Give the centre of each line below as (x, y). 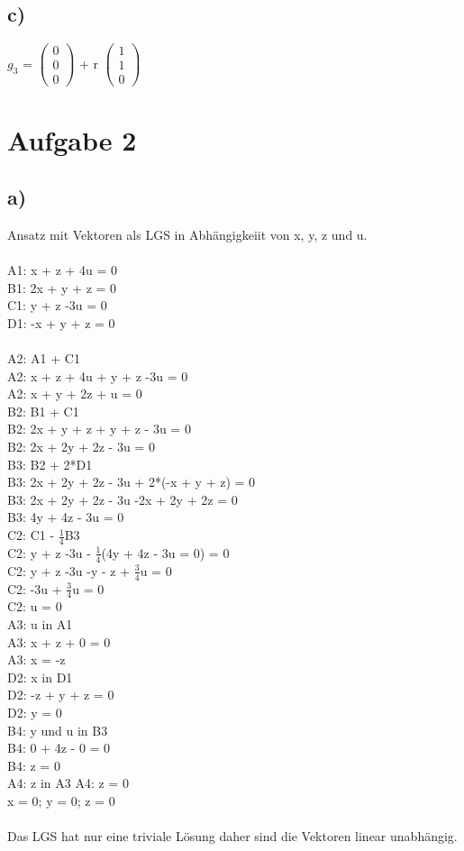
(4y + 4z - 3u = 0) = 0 (165, 552)
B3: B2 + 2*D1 (50, 464)
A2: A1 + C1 (44, 358)
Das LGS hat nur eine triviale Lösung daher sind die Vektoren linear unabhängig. (232, 836)
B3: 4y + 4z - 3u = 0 (66, 517)
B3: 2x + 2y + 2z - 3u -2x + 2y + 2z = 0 (123, 499)
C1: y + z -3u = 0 (57, 305)
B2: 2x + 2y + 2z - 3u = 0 (81, 447)
